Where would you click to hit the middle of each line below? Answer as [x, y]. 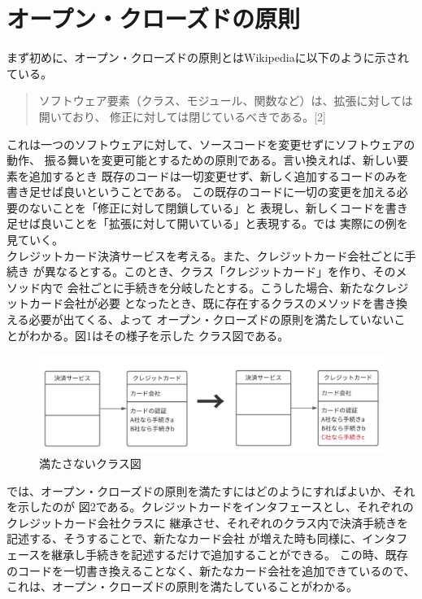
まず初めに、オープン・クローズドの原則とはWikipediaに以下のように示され [208, 57]
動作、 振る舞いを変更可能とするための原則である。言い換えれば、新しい [202, 160]
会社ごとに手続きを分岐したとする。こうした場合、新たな [221, 287]
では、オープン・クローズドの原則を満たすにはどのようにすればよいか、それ [211, 490]
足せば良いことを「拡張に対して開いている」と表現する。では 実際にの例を [207, 223]
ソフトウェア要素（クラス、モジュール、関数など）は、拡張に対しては [226, 101]
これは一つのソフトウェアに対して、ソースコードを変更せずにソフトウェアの [211, 144]
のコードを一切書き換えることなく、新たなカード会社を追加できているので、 [211, 570]
